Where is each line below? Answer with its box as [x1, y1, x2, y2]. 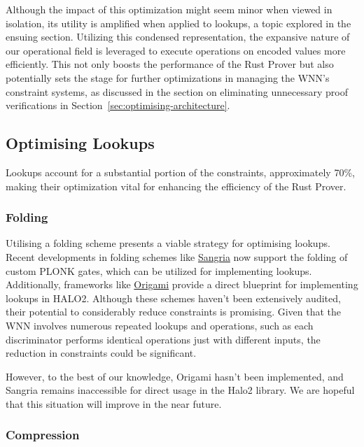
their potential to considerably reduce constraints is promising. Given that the [6, 304, 342, 319]
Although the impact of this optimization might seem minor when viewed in [6, 2, 332, 16]
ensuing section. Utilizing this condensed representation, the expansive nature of [6, 29, 350, 44]
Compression [6, 426, 80, 444]
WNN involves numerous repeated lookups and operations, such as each [6, 318, 314, 332]
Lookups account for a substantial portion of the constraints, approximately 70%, [6, 164, 355, 179]
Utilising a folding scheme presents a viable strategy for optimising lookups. [6, 236, 330, 250]
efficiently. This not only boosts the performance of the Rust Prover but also [6, 57, 334, 71]
